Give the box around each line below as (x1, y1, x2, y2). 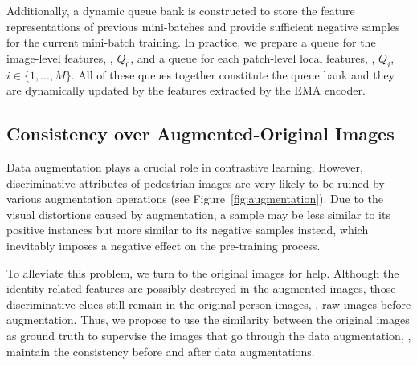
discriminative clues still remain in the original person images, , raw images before (6, 295, 411, 312)
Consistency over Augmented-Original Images (6, 121, 395, 146)
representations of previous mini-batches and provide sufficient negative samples (6, 18, 400, 34)
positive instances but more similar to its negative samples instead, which (6, 221, 369, 238)
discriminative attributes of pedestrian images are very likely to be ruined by (6, 174, 385, 191)
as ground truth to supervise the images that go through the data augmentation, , (6, 326, 411, 343)
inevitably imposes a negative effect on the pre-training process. (6, 237, 321, 253)
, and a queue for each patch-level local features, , (130, 49, 375, 66)
